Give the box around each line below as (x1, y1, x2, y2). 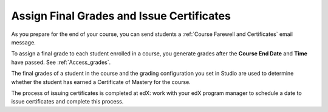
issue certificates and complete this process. (11, 98, 124, 105)
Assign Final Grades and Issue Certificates (11, 9, 231, 23)
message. (11, 38, 36, 46)
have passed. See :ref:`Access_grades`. (11, 58, 111, 66)
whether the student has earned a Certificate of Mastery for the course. (11, 78, 191, 85)
